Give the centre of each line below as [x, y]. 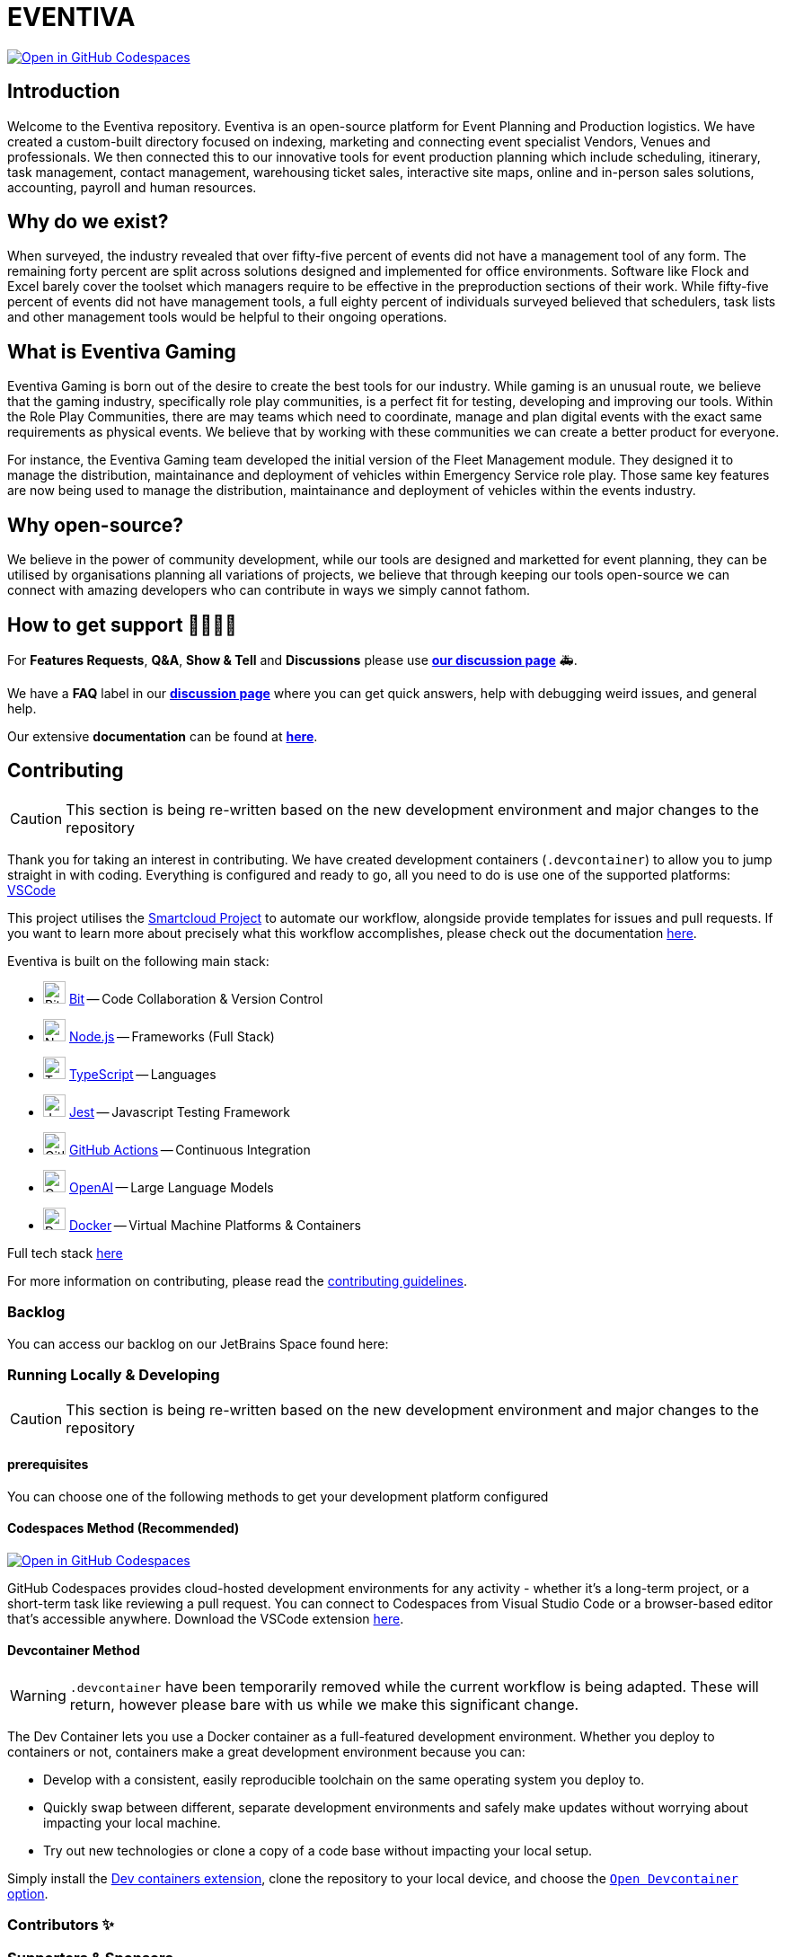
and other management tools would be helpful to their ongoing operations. [227, 317]
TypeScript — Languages [142, 1074]
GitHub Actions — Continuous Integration [190, 1149]
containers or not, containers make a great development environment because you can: [266, 1751]
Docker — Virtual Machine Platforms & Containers [215, 1225]
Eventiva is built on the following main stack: [138, 961]
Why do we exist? [88, 222]
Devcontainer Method [74, 1651]
